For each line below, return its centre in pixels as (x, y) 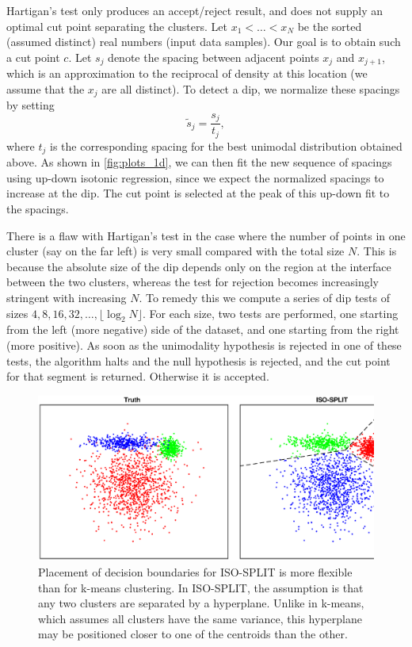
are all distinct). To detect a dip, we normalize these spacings (251, 88)
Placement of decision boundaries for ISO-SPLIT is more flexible (195, 572)
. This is (377, 251)
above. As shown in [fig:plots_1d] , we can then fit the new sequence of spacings (199, 162)
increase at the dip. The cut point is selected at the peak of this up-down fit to (198, 193)
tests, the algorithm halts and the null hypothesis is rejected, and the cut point (198, 360)
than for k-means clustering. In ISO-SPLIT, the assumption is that (201, 587)
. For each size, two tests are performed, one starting (270, 313)
